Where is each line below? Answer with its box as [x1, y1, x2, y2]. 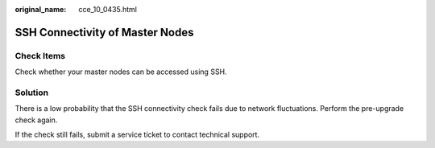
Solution [14, 87, 49, 98]
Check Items [14, 50, 66, 61]
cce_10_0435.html [78, 5, 137, 14]
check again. [14, 115, 58, 125]
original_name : [14, 5, 67, 14]
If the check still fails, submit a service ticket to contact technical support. [14, 129, 260, 140]
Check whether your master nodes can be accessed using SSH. [14, 67, 227, 76]
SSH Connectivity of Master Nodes [14, 25, 194, 39]
